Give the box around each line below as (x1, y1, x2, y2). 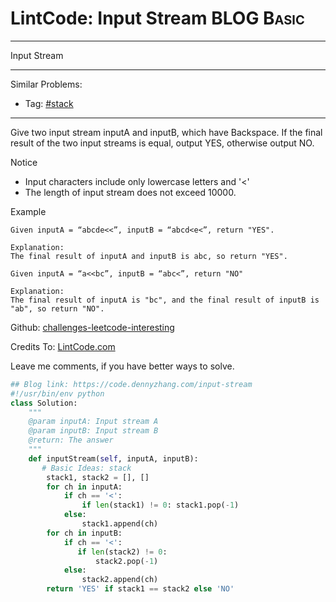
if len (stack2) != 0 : (77, 547, 168, 557)
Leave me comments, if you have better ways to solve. (10, 360, 235, 372)
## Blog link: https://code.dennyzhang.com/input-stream (10, 379, 253, 389)
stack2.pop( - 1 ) (95, 556, 159, 566)
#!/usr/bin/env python (10, 388, 105, 399)
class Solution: (10, 398, 78, 408)
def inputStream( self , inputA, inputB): (28, 453, 199, 464)
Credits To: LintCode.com (10, 340, 116, 352)
